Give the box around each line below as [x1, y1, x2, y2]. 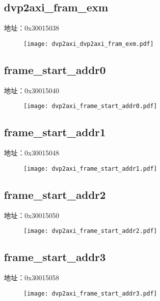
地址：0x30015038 [4, 23, 59, 33]
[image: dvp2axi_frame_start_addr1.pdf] [24, 165, 158, 172]
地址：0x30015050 [4, 210, 59, 220]
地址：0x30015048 [4, 148, 59, 158]
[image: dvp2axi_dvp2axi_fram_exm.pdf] [24, 40, 154, 47]
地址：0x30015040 [4, 85, 59, 95]
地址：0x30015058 [4, 272, 59, 283]
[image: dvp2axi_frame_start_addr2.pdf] [24, 227, 158, 235]
